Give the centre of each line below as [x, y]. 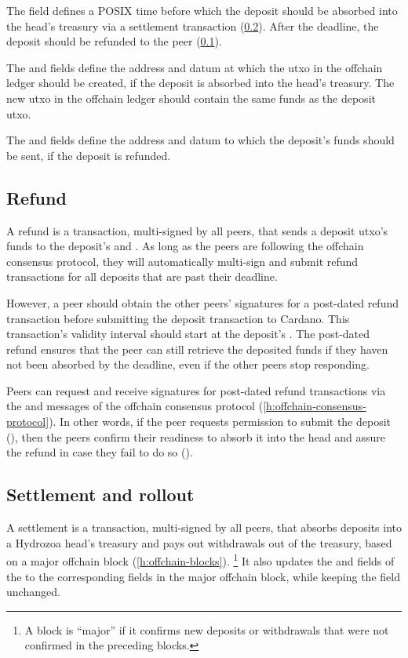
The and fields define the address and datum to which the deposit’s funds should [200, 140]
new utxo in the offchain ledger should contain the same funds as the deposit [191, 98]
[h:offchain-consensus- [315, 406]
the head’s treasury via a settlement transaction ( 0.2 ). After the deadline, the [193, 25]
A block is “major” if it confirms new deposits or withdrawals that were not [207, 629]
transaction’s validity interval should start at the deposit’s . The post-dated [188, 334]
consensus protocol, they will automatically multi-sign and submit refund [182, 261]
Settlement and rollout [100, 494]
